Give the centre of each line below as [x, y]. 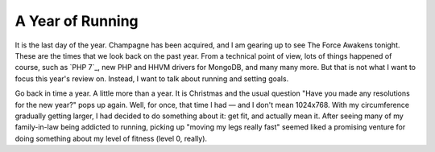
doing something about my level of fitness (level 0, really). [111, 138]
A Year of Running [77, 21]
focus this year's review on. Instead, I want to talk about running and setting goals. [152, 78]
